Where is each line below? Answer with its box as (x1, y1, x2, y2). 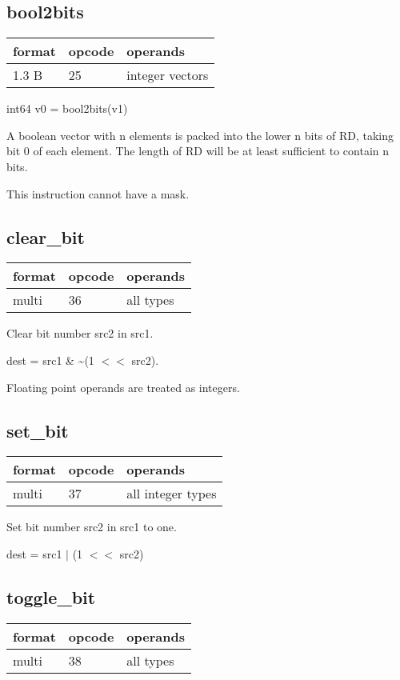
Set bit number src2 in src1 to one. (6, 518, 177, 535)
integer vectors (126, 66, 209, 85)
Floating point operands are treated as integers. (6, 378, 240, 395)
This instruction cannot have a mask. (6, 185, 190, 202)
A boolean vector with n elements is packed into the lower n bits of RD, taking (6, 126, 394, 143)
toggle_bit (6, 584, 96, 609)
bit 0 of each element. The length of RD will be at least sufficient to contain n (6, 142, 390, 159)
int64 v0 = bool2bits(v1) (6, 100, 128, 117)
